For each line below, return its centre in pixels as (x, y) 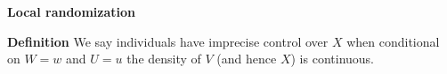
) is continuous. (333, 59)
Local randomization (71, 11)
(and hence (247, 59)
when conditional (393, 41)
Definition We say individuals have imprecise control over (168, 41)
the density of (164, 59)
